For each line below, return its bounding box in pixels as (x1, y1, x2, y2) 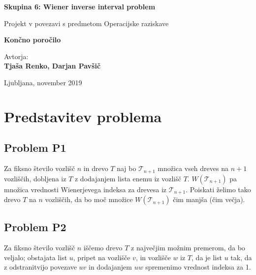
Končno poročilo (4, 34, 61, 45)
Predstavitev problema (4, 106, 162, 126)
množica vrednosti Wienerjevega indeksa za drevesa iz (4, 184, 167, 194)
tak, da (230, 252, 252, 262)
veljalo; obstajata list (4, 252, 67, 262)
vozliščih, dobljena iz (4, 173, 66, 183)
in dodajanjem (89, 262, 132, 272)
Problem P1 (4, 140, 66, 155)
